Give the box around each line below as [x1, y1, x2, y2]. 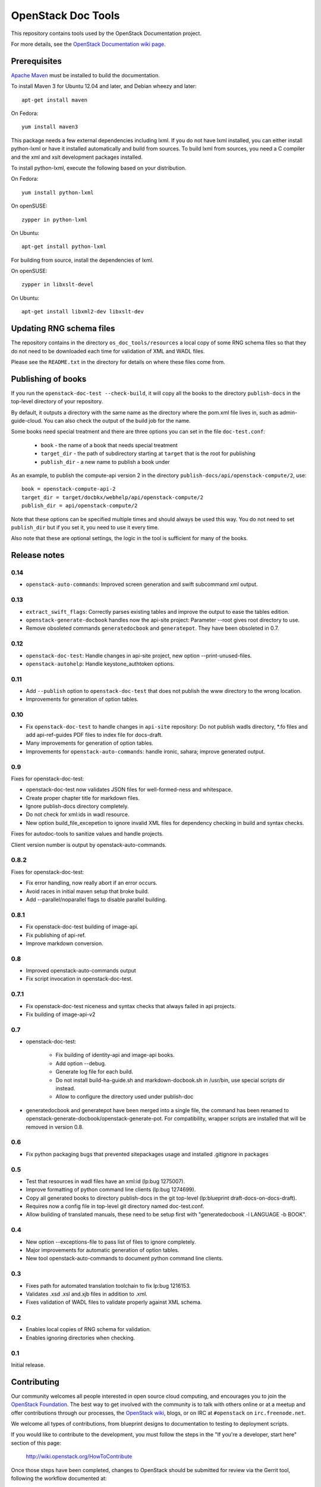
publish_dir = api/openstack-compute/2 [21, 503, 138, 509]
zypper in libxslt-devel [21, 281, 94, 288]
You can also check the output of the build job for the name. [43, 417, 191, 425]
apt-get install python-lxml [21, 243, 106, 250]
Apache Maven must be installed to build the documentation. [11, 71, 160, 79]
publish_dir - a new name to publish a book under [40, 458, 170, 465]
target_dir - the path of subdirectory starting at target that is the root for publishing [40, 450, 256, 457]
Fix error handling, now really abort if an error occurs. [26, 879, 158, 886]
